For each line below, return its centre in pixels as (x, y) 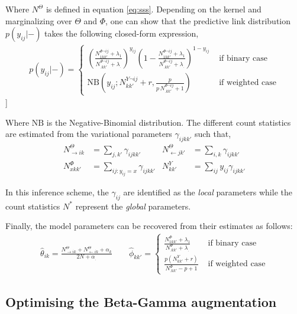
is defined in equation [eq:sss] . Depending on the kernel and (154, 9)
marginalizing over (39, 20)
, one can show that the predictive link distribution (198, 20)
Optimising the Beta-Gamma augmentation (141, 301)
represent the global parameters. (133, 206)
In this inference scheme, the (57, 192)
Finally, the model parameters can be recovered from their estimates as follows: (149, 226)
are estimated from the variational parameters (89, 134)
